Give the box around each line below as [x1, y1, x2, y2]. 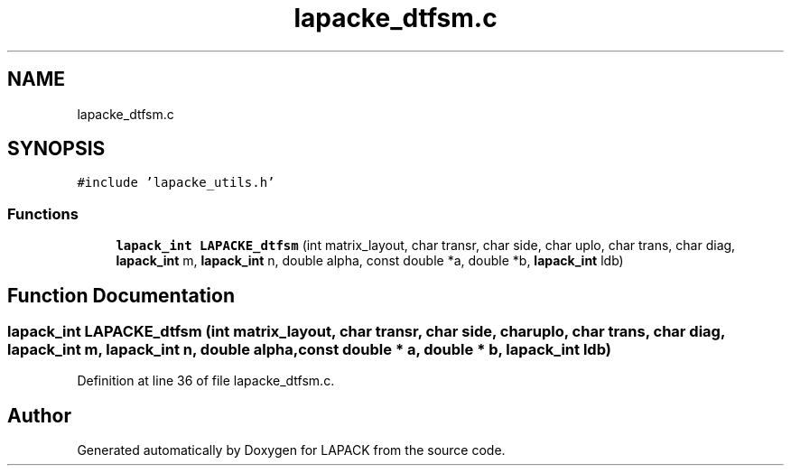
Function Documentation [7, 283, 235, 307]
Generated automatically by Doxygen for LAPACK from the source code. [77, 442, 506, 459]
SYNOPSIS [7, 137, 106, 161]
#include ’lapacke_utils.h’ [77, 175, 275, 190]
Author [7, 403, 71, 427]
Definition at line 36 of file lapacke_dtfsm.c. [77, 373, 335, 389]
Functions [7, 204, 79, 223]
